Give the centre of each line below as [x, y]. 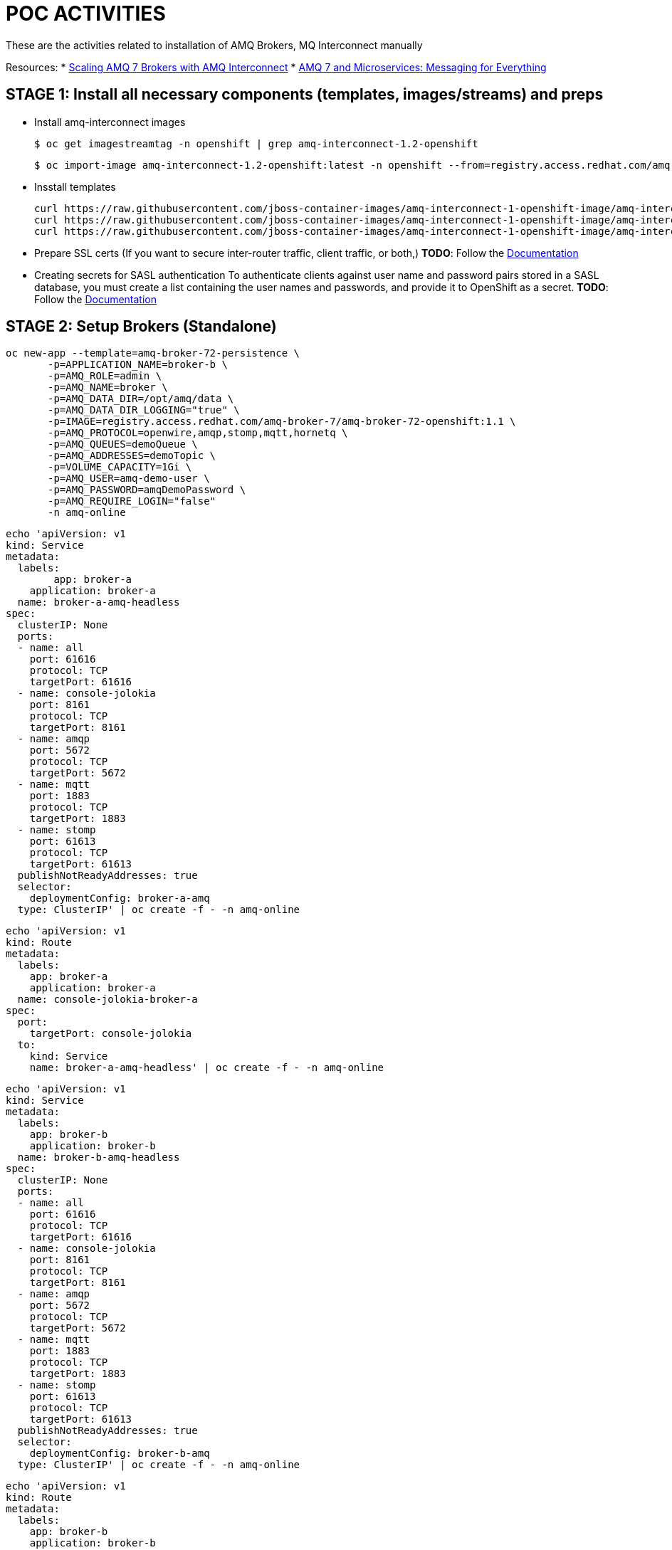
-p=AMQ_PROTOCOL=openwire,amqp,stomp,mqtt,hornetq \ [198, 433]
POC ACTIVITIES [86, 14]
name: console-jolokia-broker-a [107, 1000]
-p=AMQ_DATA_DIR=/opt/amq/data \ [141, 399]
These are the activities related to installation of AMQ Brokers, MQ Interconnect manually [214, 45]
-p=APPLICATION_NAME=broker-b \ [138, 365]
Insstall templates [75, 186]
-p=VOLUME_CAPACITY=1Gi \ [120, 467]
